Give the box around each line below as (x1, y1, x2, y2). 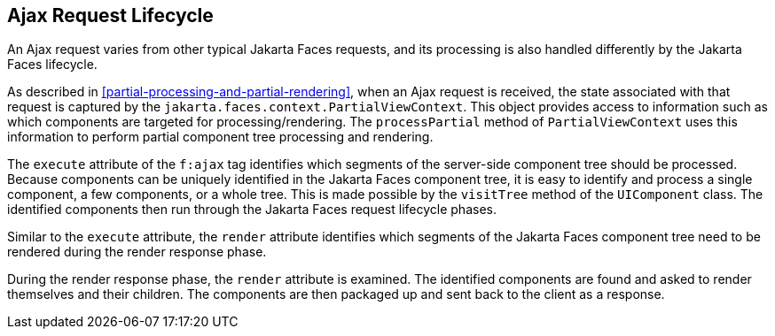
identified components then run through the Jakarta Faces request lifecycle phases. (7, 202, 497, 218)
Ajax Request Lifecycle (7, 4, 214, 27)
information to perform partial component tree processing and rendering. (7, 129, 434, 145)
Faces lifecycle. (7, 57, 98, 73)
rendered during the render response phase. (7, 244, 267, 260)
